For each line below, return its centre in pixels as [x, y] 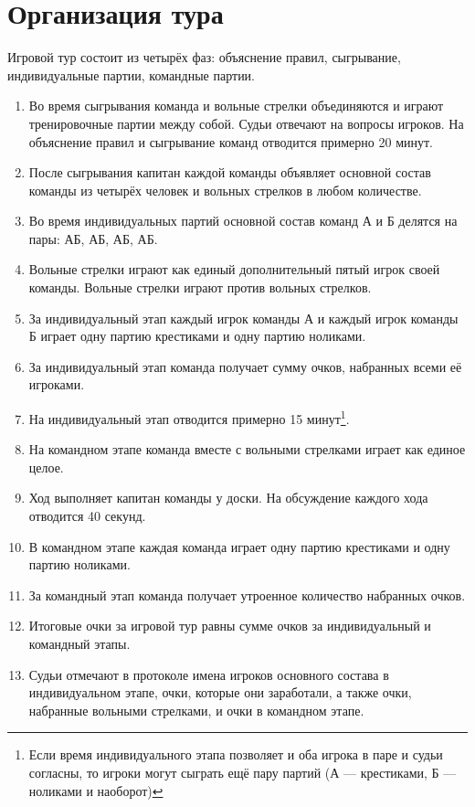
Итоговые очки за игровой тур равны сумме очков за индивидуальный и [230, 626]
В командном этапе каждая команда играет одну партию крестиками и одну [239, 546]
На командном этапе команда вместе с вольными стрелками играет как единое [247, 449]
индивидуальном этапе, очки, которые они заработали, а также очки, [220, 692]
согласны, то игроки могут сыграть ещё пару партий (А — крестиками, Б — [243, 772]
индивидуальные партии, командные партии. [132, 74]
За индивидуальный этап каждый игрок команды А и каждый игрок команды [243, 318]
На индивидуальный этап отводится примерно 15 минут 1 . [189, 417]
